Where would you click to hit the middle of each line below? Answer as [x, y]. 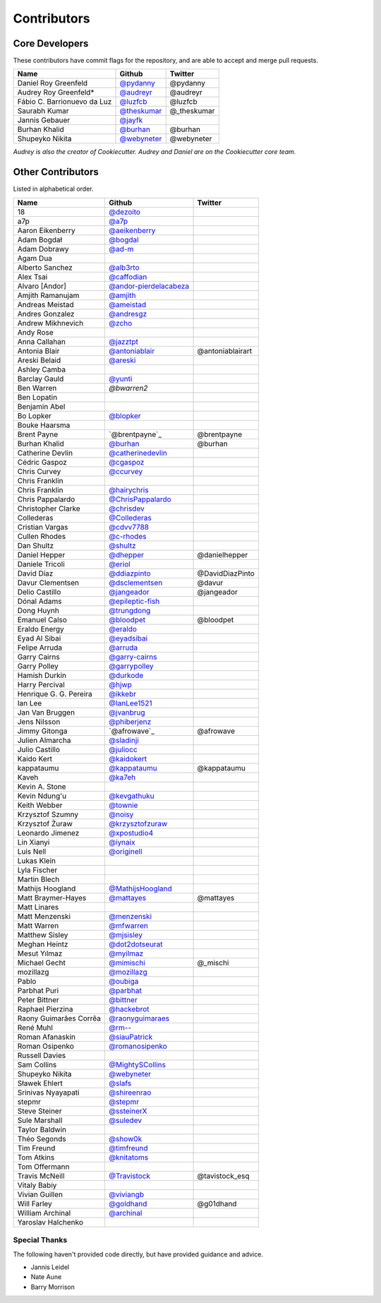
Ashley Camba [42, 369]
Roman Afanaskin [47, 1037]
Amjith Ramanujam [48, 295]
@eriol [120, 564]
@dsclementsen [136, 583]
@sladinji [124, 740]
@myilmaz [126, 953]
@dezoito [125, 212]
